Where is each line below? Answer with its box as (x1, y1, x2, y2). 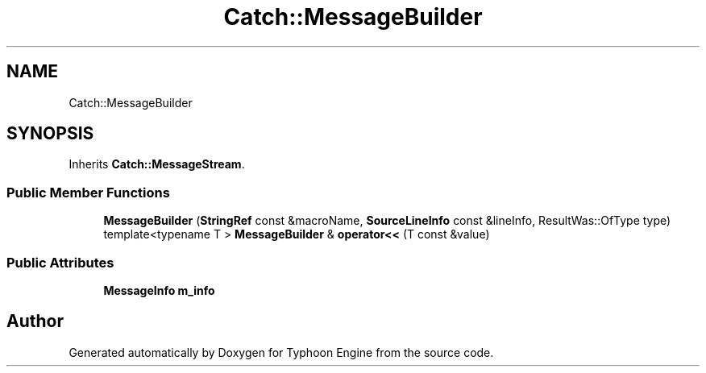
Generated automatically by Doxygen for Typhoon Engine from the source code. (69, 345, 494, 359)
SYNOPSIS (6, 123, 94, 144)
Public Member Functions (6, 184, 170, 201)
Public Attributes (6, 254, 114, 271)
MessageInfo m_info (103, 283, 215, 297)
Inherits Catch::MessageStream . (69, 157, 245, 172)
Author (6, 311, 64, 332)
